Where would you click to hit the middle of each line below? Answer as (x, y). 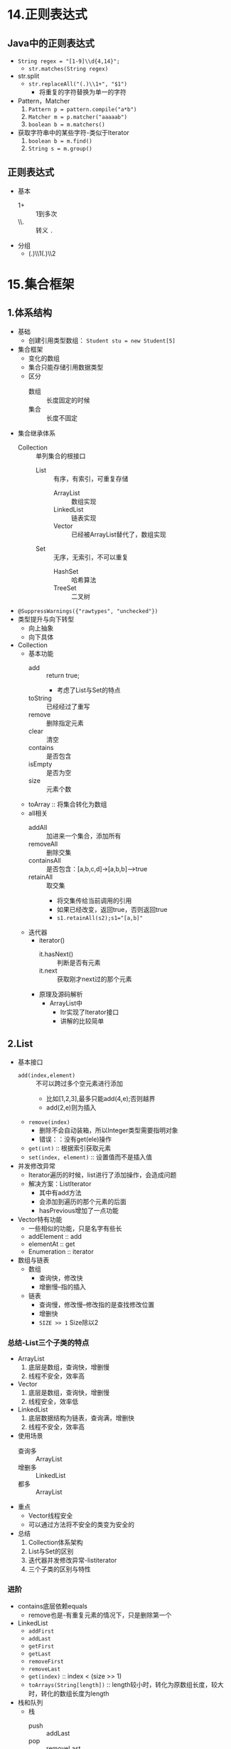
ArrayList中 (66, 1003)
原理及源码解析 (61, 994)
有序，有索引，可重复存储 (91, 478)
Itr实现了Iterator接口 (90, 1012)
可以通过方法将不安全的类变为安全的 (81, 1524)
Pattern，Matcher (44, 101)
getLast (39, 1654)
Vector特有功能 (40, 1219)
